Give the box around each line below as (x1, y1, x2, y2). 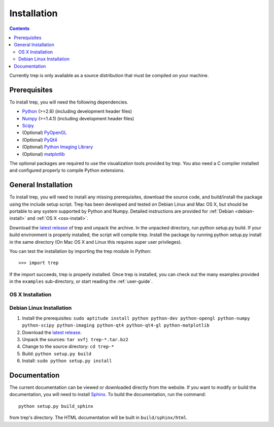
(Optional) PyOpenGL (22, 129, 67, 136)
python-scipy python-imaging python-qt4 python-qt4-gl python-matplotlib (22, 322, 210, 329)
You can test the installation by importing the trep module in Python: (9, 248, 152, 254)
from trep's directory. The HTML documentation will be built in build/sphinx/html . (9, 414, 188, 421)
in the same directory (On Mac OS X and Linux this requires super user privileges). (9, 239, 182, 245)
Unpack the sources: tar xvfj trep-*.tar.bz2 (22, 337, 129, 342)
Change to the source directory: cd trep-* (22, 343, 114, 350)
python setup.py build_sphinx (18, 403, 94, 409)
